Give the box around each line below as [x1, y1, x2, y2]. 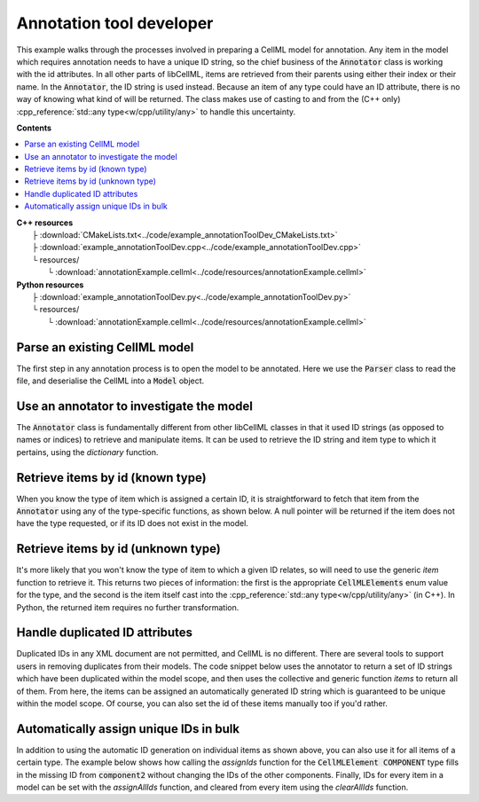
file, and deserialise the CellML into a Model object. [16, 375, 205, 386]
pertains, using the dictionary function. [16, 446, 159, 457]
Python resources [16, 279, 84, 290]
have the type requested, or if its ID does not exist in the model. [16, 518, 248, 529]
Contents [16, 122, 52, 133]
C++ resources [16, 217, 74, 228]
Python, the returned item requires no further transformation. [16, 601, 239, 612]
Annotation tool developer [16, 13, 214, 33]
